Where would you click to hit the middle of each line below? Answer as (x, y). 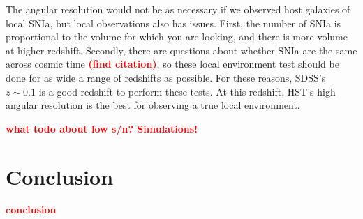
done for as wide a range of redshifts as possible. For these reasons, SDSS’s (166, 77)
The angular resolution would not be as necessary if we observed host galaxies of (178, 9)
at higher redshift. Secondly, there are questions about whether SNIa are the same (181, 50)
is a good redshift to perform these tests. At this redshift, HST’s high (187, 91)
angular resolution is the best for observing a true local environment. (153, 105)
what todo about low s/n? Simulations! (102, 128)
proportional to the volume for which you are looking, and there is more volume (177, 37)
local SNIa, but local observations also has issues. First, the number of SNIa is (173, 23)
